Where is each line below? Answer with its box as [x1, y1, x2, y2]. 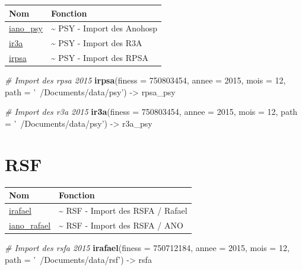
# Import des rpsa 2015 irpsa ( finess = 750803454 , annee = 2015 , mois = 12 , [5, 74, 286, 86]
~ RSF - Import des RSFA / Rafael [59, 204, 187, 216]
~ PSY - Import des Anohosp [50, 22, 158, 34]
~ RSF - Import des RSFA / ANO [59, 218, 183, 231]
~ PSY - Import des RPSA [50, 52, 148, 64]
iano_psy [9, 22, 43, 34]
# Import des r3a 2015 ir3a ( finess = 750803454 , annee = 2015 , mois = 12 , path [5, 105, 298, 118]
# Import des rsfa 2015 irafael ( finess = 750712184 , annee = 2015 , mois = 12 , [5, 241, 290, 253]
